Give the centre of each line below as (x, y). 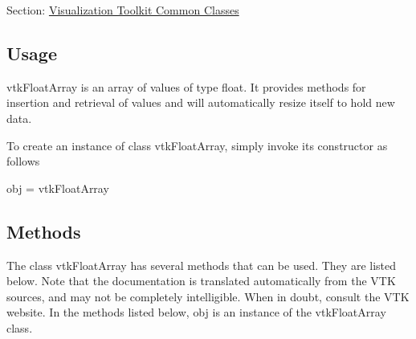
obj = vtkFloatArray (58, 188)
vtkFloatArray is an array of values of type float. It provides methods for (186, 86)
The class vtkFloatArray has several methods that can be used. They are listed (202, 265)
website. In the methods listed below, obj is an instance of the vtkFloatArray (196, 312)
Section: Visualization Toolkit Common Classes (123, 10)
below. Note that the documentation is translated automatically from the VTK (201, 281)
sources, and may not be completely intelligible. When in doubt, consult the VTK (208, 296)
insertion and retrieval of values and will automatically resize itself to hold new (201, 102)
